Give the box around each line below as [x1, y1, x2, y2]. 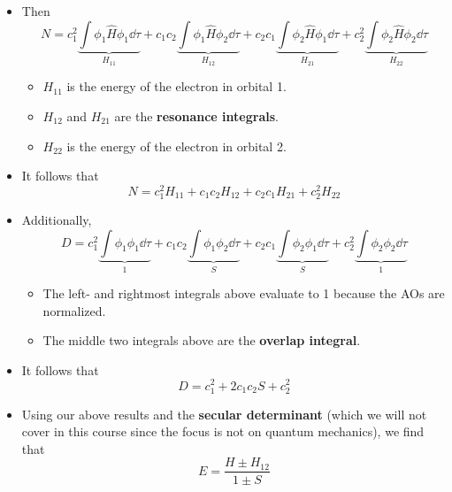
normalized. [42, 301, 106, 319]
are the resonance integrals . [114, 107, 279, 126]
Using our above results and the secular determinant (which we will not [21, 404, 427, 423]
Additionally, [21, 211, 92, 229]
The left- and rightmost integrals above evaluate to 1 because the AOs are [42, 284, 445, 303]
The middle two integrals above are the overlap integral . [42, 331, 361, 350]
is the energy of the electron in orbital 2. [66, 136, 287, 155]
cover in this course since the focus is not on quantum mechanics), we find [21, 422, 425, 441]
